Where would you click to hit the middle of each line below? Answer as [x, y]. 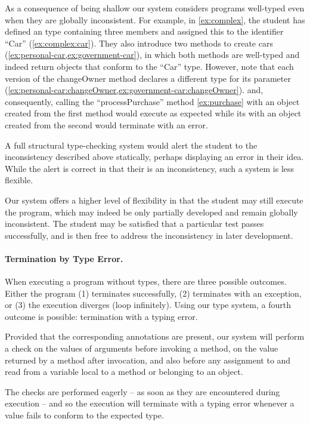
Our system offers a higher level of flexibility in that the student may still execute [154, 200]
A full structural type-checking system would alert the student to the [131, 145]
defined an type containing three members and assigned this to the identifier [144, 31]
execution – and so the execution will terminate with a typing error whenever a [150, 403]
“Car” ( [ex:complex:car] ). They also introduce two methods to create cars [139, 43]
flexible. [19, 180]
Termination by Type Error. [64, 258]
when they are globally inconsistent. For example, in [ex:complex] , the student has [155, 19]
